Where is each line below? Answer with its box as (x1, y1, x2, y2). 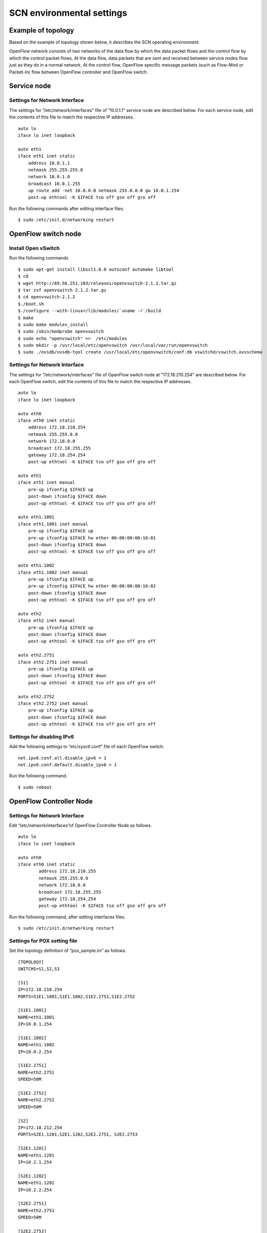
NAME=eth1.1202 (18, 1180, 55, 1186)
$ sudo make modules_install (18, 322, 88, 327)
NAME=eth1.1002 (18, 1042, 55, 1048)
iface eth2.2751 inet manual (18, 659, 88, 665)
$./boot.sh (18, 301, 44, 307)
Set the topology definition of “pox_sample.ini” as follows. (9, 947, 127, 954)
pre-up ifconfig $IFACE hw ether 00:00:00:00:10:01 (28, 535, 156, 541)
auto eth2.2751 (18, 653, 55, 658)
